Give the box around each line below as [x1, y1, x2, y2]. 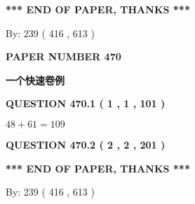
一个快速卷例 [6, 72, 65, 87]
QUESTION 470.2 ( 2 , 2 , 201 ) [6, 137, 166, 151]
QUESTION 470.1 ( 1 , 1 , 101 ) [6, 96, 166, 111]
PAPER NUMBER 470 [6, 49, 121, 64]
